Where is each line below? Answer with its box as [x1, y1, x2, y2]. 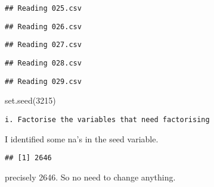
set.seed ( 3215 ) [5, 94, 56, 107]
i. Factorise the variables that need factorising [5, 115, 210, 124]
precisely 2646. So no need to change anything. [5, 170, 176, 183]
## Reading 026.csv [5, 22, 82, 31]
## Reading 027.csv [5, 40, 82, 49]
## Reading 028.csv [5, 58, 82, 67]
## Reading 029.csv [5, 77, 82, 86]
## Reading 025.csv [5, 4, 82, 13]
